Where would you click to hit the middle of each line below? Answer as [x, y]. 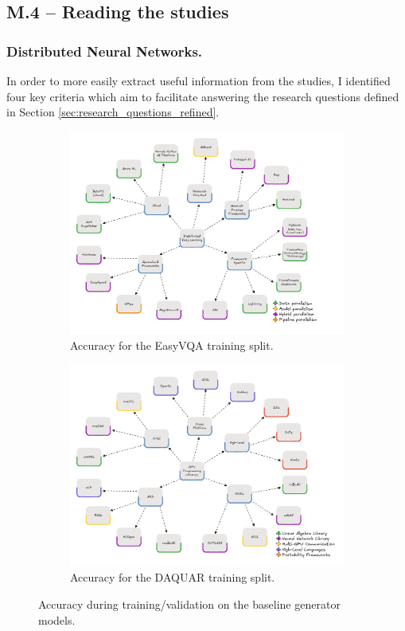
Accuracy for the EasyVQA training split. [172, 345]
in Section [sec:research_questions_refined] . [113, 112]
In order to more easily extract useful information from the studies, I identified [199, 80]
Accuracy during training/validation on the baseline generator [189, 604]
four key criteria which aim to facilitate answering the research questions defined [203, 96]
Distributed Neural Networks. [105, 51]
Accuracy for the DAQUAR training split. [173, 577]
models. [57, 619]
